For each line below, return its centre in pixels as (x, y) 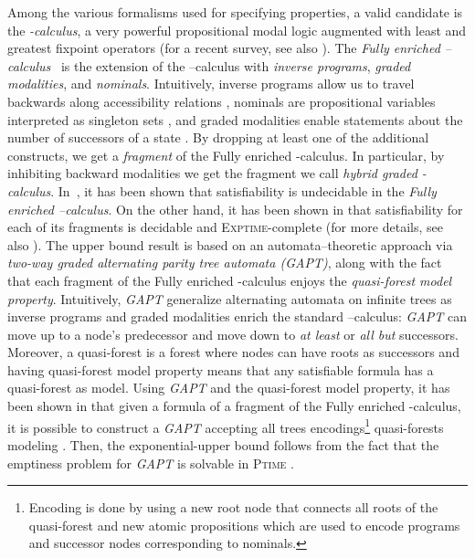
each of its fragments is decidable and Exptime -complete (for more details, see (225, 227)
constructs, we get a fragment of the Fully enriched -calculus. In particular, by (226, 155)
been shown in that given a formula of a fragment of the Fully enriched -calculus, (234, 406)
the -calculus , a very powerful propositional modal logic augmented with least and (237, 30)
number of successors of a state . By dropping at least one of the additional (218, 137)
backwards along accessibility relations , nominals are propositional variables (222, 101)
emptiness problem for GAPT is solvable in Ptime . (151, 463)
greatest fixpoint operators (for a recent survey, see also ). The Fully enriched (224, 48)
